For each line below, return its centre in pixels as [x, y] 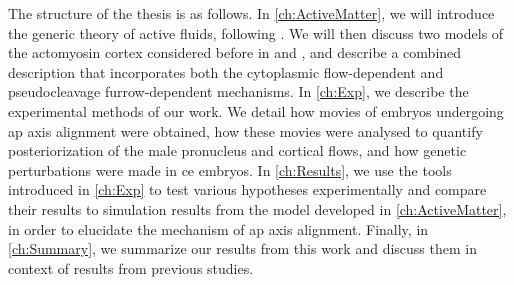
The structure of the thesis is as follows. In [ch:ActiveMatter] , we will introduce [251, 13]
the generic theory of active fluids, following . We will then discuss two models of [256, 32]
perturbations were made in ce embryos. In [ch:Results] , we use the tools [230, 169]
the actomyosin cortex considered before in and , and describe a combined [235, 52]
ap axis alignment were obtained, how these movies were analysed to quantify [245, 130]
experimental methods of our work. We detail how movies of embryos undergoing [256, 110]
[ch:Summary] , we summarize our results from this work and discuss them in [242, 248]
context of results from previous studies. [131, 267]
